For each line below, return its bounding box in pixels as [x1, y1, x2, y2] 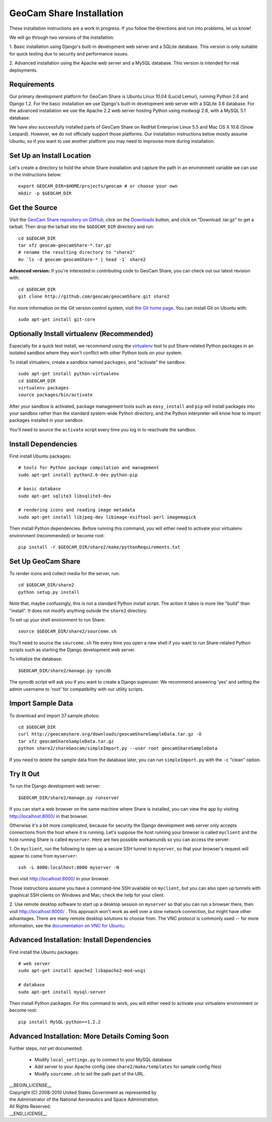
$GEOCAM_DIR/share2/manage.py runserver [18, 795, 119, 801]
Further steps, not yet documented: [9, 1045, 83, 1051]
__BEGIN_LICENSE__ [9, 1082, 52, 1088]
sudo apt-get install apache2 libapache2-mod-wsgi [18, 968, 146, 974]
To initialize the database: [9, 656, 62, 662]
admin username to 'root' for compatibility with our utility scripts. [9, 686, 144, 692]
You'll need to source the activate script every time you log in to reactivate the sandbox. [9, 426, 196, 432]
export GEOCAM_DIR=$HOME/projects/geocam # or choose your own [18, 183, 178, 189]
